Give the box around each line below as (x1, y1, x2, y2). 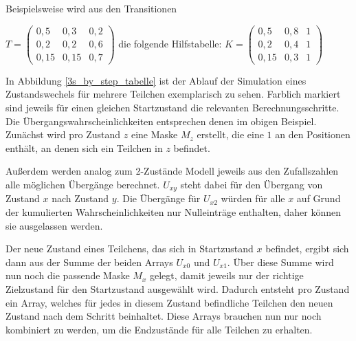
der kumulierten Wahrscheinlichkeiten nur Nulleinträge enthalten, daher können (5, 204, 342, 219)
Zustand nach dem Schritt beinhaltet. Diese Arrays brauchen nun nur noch (5, 309, 322, 323)
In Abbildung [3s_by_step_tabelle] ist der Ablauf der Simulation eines (5, 73, 307, 87)
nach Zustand (52, 191, 109, 206)
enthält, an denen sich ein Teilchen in (5, 140, 163, 155)
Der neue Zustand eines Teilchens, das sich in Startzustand (5, 241, 254, 256)
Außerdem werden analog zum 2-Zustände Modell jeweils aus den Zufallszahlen (5, 164, 339, 178)
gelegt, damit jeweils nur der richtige (149, 268, 304, 283)
